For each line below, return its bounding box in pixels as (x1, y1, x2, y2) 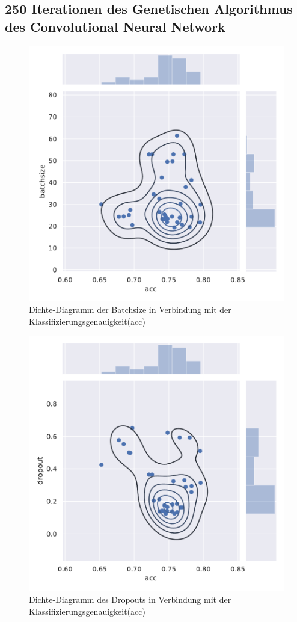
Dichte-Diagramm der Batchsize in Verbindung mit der (29, 303, 231, 316)
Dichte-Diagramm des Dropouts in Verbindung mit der (29, 593, 231, 605)
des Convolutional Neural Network (5, 17, 225, 35)
